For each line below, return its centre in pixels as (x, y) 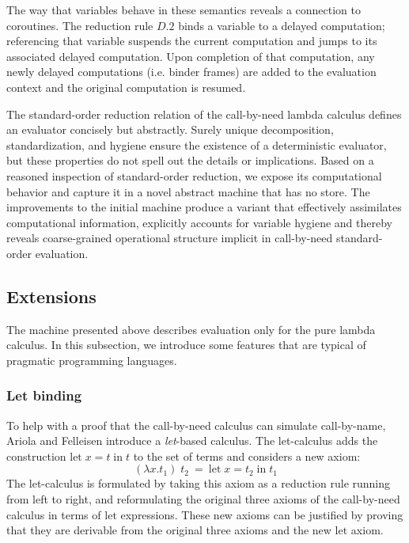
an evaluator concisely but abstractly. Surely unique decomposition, (170, 129)
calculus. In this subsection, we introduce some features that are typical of (186, 345)
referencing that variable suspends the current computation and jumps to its (192, 41)
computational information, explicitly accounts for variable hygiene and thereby (199, 222)
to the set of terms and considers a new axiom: (247, 456)
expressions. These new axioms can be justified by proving (262, 514)
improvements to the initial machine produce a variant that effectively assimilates (204, 207)
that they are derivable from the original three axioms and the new (169, 530)
